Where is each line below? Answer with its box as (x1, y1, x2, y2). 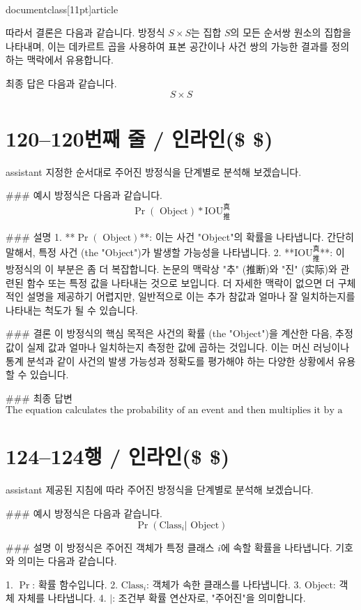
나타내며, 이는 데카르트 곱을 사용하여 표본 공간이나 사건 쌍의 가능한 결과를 (6, 38, 328, 53)
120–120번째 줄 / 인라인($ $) (6, 124, 273, 152)
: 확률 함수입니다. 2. (32, 576, 118, 591)
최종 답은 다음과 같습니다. (6, 75, 117, 90)
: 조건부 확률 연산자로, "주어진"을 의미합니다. (112, 590, 306, 605)
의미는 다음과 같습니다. (17, 553, 117, 568)
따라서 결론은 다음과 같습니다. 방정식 (6, 25, 165, 40)
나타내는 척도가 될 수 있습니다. (6, 302, 138, 317)
